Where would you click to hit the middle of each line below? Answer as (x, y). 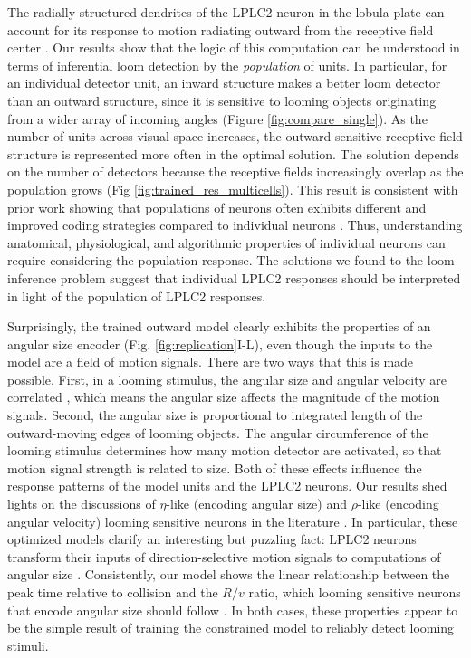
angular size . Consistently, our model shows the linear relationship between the (229, 574)
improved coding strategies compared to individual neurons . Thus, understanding (235, 225)
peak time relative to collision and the (113, 592)
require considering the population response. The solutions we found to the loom (231, 260)
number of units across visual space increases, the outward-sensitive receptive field (235, 136)
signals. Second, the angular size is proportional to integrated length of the (215, 415)
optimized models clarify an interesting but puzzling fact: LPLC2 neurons (212, 539)
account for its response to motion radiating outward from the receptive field (221, 29)
